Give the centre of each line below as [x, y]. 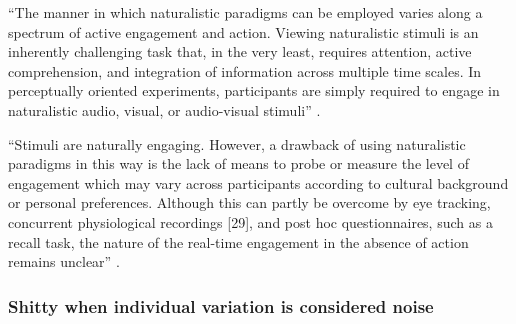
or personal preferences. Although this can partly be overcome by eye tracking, [249, 202]
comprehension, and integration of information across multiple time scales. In [245, 70]
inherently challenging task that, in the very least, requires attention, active [240, 51]
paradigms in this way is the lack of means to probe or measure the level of [238, 163]
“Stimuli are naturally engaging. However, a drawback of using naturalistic [237, 143]
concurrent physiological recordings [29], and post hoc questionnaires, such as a [250, 221]
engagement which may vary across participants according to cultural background [258, 182]
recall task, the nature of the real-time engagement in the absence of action [238, 241]
